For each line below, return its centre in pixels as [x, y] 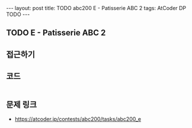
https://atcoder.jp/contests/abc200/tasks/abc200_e [78, 119]
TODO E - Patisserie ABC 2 [56, 33]
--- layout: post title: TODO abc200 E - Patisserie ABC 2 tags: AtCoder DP [96, 8]
